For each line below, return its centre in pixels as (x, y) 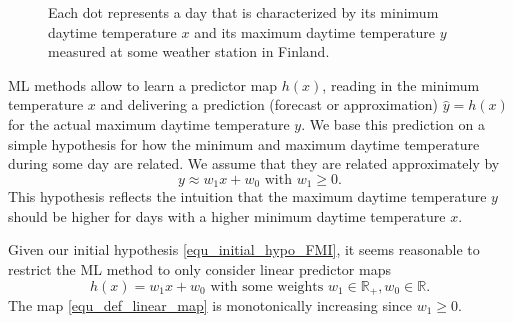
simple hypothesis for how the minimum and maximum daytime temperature (244, 143)
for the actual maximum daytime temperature (149, 123)
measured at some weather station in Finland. (189, 51)
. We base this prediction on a (393, 123)
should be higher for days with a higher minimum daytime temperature (227, 215)
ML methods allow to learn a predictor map (143, 84)
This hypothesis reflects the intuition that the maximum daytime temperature (247, 196)
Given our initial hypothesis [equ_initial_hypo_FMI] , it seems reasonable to (244, 249)
